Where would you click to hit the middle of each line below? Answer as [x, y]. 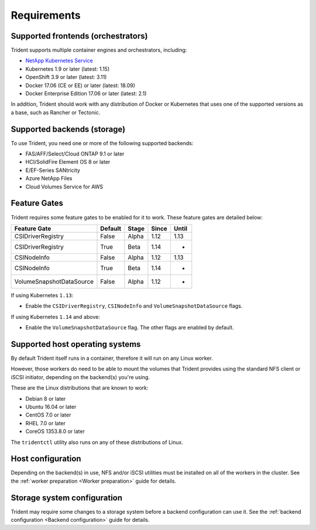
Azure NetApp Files [49, 178]
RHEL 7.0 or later [46, 423]
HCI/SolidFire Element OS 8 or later [68, 162]
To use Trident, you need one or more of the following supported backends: [102, 143]
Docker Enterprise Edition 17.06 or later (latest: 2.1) [86, 94]
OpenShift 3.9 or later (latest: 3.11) [66, 77]
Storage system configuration [67, 498]
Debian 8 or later [46, 398]
